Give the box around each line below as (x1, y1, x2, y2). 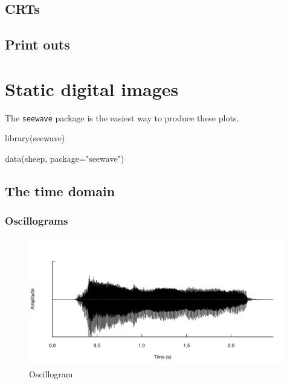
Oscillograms (5, 213, 68, 228)
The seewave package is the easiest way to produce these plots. (5, 111, 239, 124)
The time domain (5, 181, 115, 200)
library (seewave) (5, 132, 65, 144)
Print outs (5, 35, 70, 54)
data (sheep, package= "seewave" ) (5, 152, 124, 164)
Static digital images (5, 76, 179, 101)
